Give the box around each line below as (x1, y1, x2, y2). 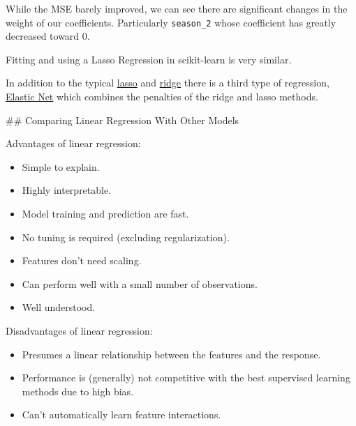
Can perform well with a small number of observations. (22, 276, 258, 291)
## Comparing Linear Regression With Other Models (6, 112, 239, 127)
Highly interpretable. (22, 183, 112, 197)
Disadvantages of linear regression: (6, 323, 153, 337)
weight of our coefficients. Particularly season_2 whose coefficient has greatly (6, 15, 336, 29)
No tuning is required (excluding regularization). (22, 229, 230, 244)
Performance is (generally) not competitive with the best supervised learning (22, 370, 350, 385)
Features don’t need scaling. (22, 253, 142, 268)
